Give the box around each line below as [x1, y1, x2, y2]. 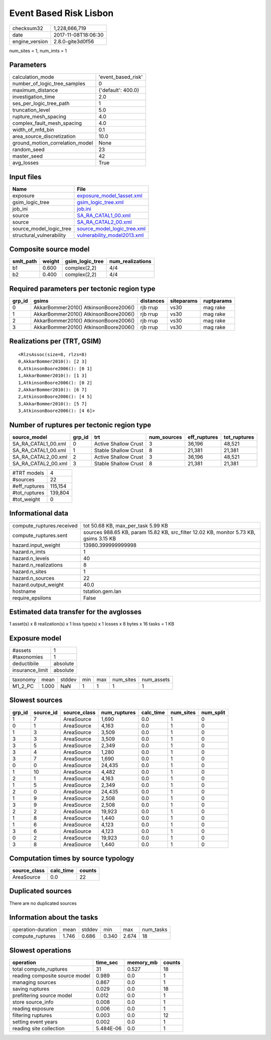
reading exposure [12, 1005, 54, 1012]
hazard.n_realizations [12, 561, 63, 568]
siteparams [170, 297, 198, 304]
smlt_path [12, 258, 37, 265]
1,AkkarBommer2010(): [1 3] [18, 373, 87, 379]
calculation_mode [12, 73, 55, 80]
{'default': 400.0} [98, 87, 140, 94]
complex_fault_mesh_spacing [12, 120, 82, 127]
